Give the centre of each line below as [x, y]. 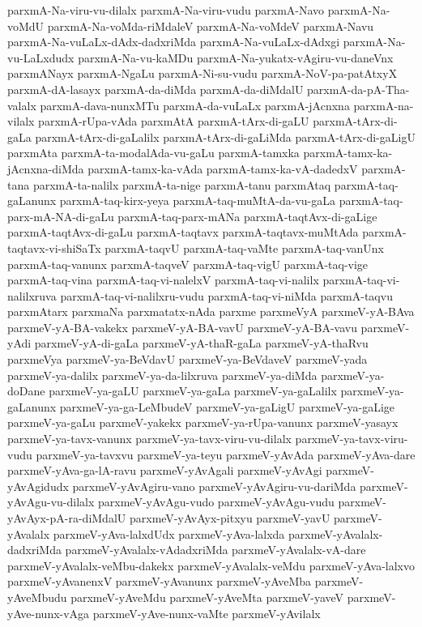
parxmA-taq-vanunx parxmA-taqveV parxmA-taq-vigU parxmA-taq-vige [188, 264]
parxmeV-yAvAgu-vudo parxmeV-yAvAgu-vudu [216, 502]
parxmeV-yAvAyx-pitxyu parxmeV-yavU [230, 518]
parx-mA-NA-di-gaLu [61, 216]
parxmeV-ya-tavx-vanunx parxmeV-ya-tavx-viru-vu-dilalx [149, 439]
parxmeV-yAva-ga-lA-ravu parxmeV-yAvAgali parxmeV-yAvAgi [165, 470]
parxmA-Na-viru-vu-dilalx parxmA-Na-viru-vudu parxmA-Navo [166, 10]
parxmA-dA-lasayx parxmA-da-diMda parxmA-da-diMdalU [156, 89]
